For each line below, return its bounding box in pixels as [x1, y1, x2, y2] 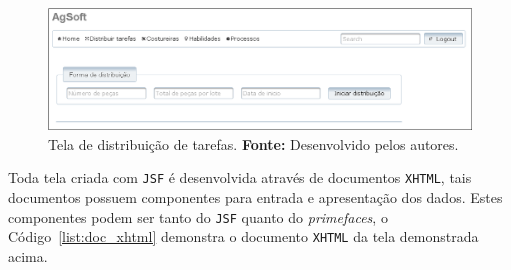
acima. [8, 245, 48, 266]
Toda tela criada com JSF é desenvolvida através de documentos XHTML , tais [8, 167, 472, 188]
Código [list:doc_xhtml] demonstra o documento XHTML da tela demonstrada [8, 226, 479, 247]
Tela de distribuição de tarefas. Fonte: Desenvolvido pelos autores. [48, 133, 459, 154]
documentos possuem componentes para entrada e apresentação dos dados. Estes [8, 186, 503, 207]
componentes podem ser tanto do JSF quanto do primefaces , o [8, 206, 388, 227]
